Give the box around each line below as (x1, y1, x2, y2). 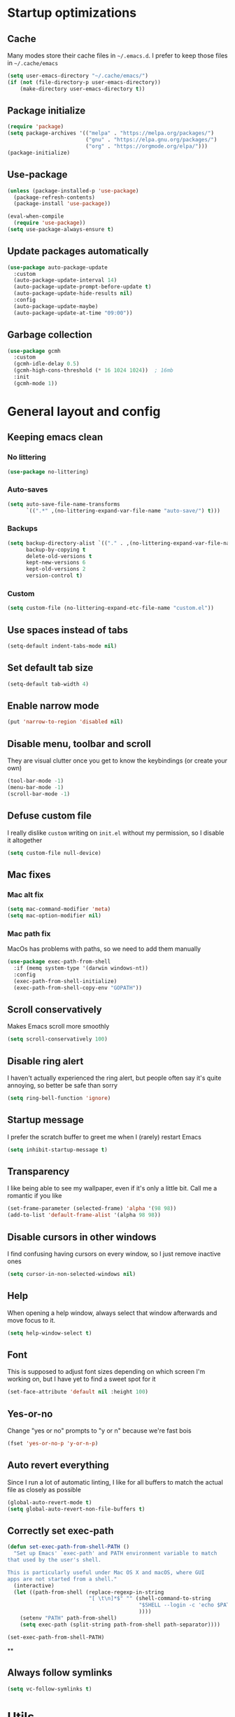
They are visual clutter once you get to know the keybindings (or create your (7, 756, 228, 765)
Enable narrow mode (7, 700, 99, 712)
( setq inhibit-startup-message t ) (7, 1146, 108, 1153)
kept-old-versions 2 (25, 566, 86, 573)
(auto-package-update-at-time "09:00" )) (13, 310, 133, 317)
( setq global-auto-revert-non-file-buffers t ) (7, 1506, 145, 1513)
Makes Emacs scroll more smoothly (7, 1022, 110, 1031)
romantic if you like (7, 1192, 62, 1200)
